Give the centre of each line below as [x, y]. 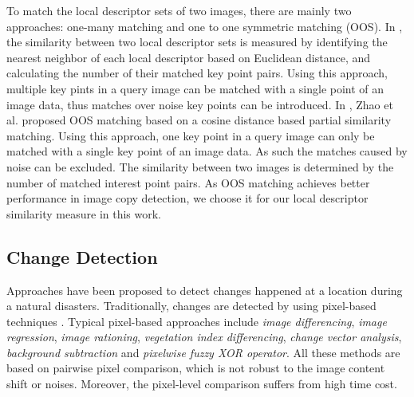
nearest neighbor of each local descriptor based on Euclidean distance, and [189, 57]
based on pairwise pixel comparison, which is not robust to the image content [196, 368]
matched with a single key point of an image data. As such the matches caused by [207, 151]
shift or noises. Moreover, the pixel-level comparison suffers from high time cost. [202, 384]
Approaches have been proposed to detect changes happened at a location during [205, 290]
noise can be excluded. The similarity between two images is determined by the [200, 166]
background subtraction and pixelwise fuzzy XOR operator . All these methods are [203, 352]
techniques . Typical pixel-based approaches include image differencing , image [197, 321]
